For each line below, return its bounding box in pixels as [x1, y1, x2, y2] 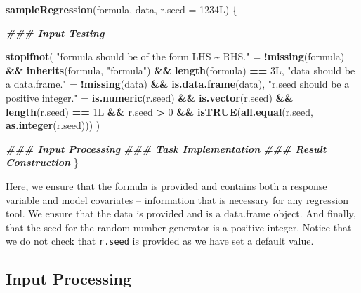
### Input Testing [6, 25, 105, 40]
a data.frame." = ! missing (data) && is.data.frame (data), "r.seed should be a [6, 76, 350, 91]
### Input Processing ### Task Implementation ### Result [6, 141, 327, 156]
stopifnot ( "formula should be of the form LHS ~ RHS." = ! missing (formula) [6, 49, 345, 64]
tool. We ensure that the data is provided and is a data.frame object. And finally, [6, 206, 356, 221]
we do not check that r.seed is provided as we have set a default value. [6, 233, 314, 248]
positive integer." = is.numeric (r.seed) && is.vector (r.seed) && [6, 90, 294, 104]
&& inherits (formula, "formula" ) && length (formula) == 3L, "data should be [6, 62, 355, 77]
